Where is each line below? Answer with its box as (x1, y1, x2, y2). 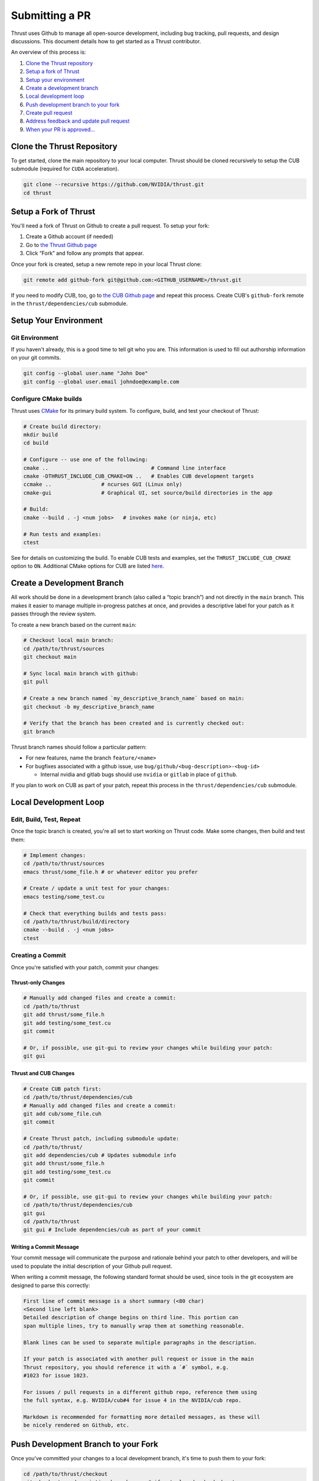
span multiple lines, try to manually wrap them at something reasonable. (23, 1322, 245, 1329)
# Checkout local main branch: (23, 637, 115, 644)
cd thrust (23, 190, 52, 196)
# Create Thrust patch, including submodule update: (23, 1135, 180, 1142)
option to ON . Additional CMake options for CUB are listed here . (11, 563, 165, 570)
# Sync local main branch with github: (23, 670, 139, 677)
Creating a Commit (11, 951, 66, 960)
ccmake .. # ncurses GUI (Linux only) (23, 481, 183, 488)
